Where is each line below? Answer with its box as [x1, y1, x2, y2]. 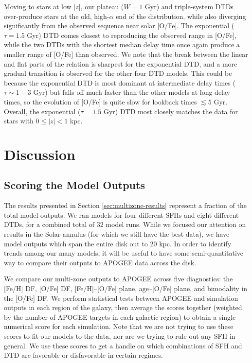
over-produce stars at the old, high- [4, 11, 109, 21]
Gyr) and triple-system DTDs [144, 1, 234, 11]
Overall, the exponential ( [4, 106, 81, 116]
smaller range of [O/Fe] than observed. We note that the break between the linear [4, 49, 248, 59]
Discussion [4, 144, 75, 164]
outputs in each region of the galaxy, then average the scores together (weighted [4, 302, 242, 312]
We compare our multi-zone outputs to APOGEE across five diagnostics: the [4, 274, 233, 284]
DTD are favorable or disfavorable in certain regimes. [4, 350, 163, 360]
